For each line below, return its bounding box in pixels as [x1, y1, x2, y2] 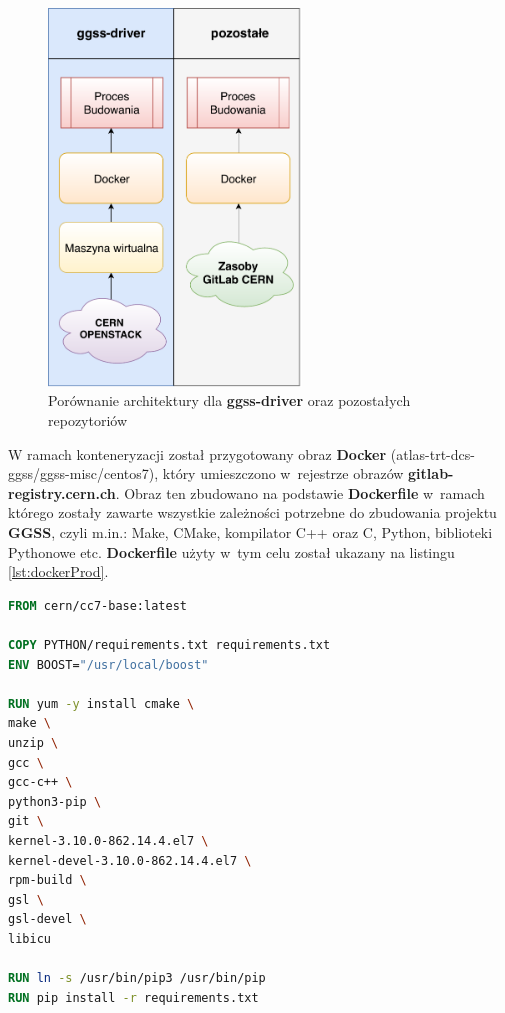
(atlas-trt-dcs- [390, 443, 475, 464]
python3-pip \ [8, 794, 102, 809]
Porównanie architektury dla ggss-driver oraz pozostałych [48, 390, 411, 411]
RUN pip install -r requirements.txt [8, 990, 259, 1005]
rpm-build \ [8, 873, 87, 888]
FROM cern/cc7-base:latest [8, 598, 187, 613]
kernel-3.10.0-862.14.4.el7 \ [8, 833, 209, 848]
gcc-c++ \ [8, 775, 73, 790]
